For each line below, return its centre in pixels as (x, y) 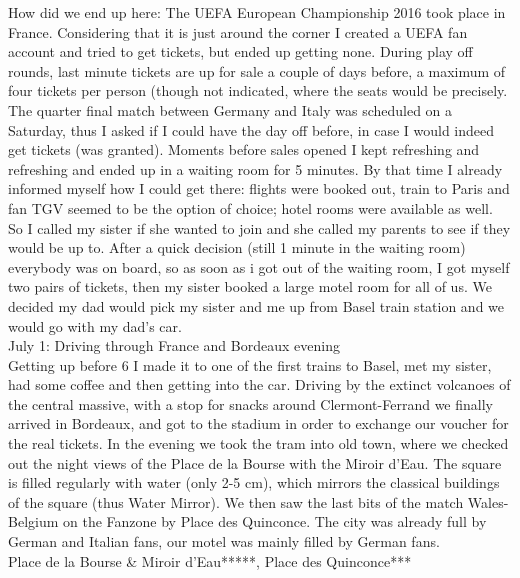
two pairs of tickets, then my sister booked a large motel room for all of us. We (250, 286)
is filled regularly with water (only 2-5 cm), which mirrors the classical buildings (254, 482)
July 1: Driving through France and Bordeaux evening (174, 345)
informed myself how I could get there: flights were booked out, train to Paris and (259, 188)
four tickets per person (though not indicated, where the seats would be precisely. (258, 90)
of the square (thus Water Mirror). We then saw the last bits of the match (236, 501)
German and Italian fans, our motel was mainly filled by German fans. (224, 541)
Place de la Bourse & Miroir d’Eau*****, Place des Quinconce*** (210, 560)
